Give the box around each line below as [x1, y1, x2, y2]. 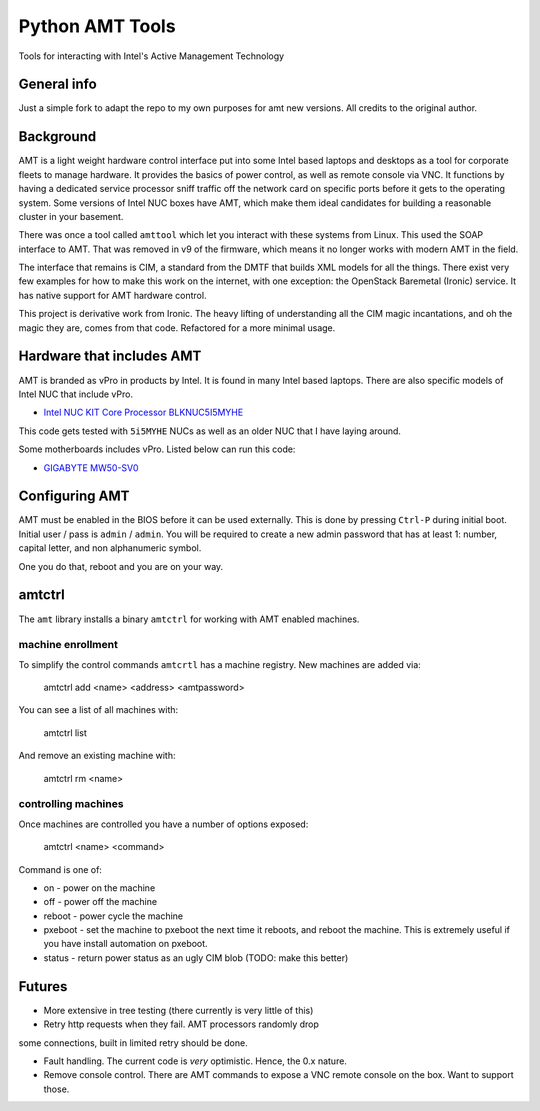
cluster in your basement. [18, 210, 124, 222]
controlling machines [18, 797, 124, 811]
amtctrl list [43, 726, 87, 739]
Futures [18, 978, 68, 995]
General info [18, 76, 97, 93]
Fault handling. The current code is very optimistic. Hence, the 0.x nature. [43, 1055, 347, 1067]
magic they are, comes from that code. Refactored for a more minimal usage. [18, 321, 336, 334]
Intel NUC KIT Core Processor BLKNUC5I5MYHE [43, 406, 244, 419]
